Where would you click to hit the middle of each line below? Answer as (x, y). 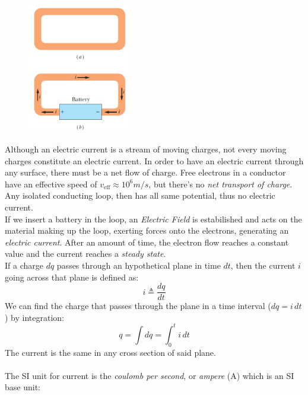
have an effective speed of (51, 184)
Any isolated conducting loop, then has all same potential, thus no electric (140, 195)
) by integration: (35, 317)
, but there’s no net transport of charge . (220, 184)
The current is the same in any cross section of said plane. (110, 352)
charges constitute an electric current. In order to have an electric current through (154, 160)
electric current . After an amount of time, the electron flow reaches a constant (147, 242)
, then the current (263, 265)
